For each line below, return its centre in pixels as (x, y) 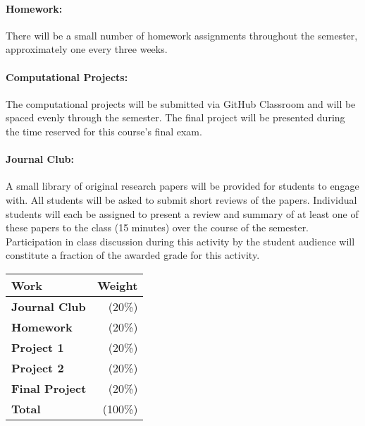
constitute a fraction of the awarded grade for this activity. (133, 255)
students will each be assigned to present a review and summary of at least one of (182, 213)
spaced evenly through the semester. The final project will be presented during (175, 117)
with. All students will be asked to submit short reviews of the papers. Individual (181, 199)
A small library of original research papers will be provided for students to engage (182, 186)
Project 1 (38, 347)
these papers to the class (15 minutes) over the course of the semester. (157, 227)
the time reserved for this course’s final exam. (104, 131)
